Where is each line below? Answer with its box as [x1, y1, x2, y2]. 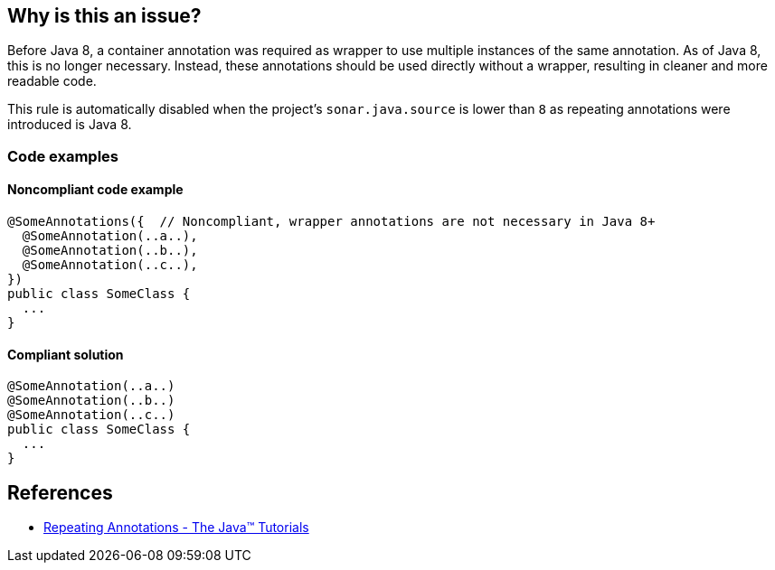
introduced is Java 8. [7, 117, 132, 133]
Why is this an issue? [7, 5, 202, 27]
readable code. [7, 73, 97, 89]
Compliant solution [7, 346, 124, 362]
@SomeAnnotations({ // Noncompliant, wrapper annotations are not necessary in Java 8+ [7, 214, 656, 229]
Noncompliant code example [7, 182, 184, 198]
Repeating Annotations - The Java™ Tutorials [43, 519, 309, 536]
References [7, 481, 113, 504]
